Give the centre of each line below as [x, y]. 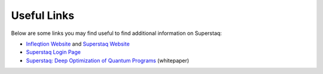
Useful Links [43, 15]
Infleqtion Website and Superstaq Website [78, 44]
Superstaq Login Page [53, 52]
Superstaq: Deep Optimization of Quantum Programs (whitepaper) [108, 60]
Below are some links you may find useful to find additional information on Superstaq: [117, 33]
